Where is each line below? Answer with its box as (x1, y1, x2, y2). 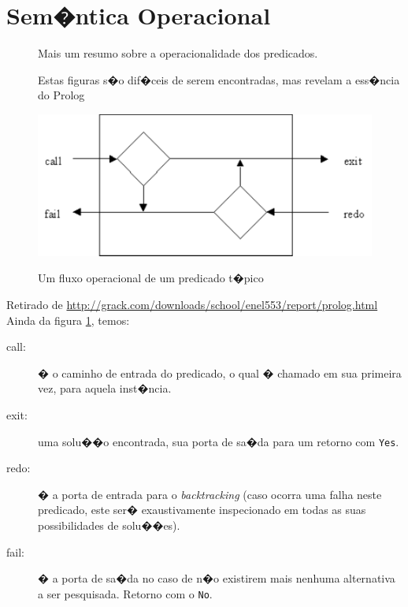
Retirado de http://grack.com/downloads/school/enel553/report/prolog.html (6, 296, 378, 312)
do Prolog (38, 87, 85, 103)
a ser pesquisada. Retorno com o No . (38, 585, 213, 601)
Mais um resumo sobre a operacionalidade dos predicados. (38, 45, 318, 61)
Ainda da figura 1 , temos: (6, 311, 130, 328)
